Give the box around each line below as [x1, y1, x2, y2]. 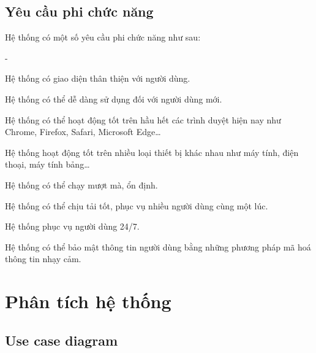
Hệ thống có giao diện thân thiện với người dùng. [5, 72, 190, 85]
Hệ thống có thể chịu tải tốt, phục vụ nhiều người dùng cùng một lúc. [5, 199, 268, 212]
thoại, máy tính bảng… [5, 158, 90, 171]
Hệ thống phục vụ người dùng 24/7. [5, 220, 140, 233]
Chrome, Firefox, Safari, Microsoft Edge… [5, 125, 161, 138]
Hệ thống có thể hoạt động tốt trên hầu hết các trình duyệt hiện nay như [5, 113, 281, 126]
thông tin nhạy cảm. [5, 252, 81, 265]
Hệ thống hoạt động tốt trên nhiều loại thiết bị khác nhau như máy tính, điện [5, 145, 299, 158]
